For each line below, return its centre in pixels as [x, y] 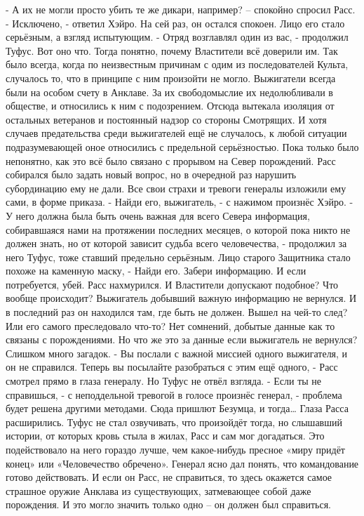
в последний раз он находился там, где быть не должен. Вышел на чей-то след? [177, 312]
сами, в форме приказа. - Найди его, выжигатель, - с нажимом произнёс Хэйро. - [180, 202]
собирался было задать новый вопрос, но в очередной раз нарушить [151, 174]
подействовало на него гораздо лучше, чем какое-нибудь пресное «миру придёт [175, 449]
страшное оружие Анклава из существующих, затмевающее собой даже [159, 490]
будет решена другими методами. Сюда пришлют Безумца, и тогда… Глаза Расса [177, 408]
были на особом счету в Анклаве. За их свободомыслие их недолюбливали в [169, 92]
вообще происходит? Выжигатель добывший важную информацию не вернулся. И [181, 298]
